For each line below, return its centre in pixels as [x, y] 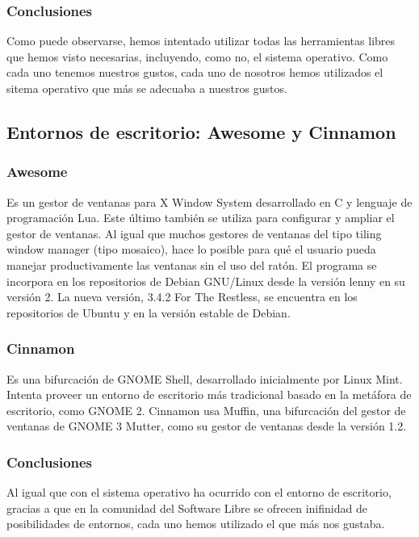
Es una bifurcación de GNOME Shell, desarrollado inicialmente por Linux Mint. [205, 378]
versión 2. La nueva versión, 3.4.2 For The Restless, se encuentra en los [182, 297]
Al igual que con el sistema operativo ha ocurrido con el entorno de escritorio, [199, 492]
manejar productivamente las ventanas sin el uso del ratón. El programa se [192, 264]
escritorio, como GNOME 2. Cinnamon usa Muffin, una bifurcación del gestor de [206, 410]
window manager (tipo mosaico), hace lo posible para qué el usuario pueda [191, 249]
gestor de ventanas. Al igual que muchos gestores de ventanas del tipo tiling [194, 233]
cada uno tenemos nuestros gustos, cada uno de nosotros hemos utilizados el [195, 72]
